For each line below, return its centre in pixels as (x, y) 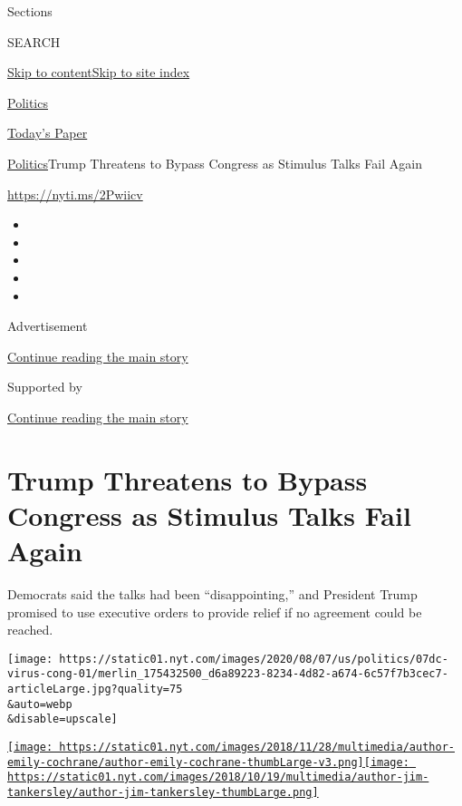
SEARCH (34, 41)
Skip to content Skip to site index (99, 72)
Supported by (45, 387)
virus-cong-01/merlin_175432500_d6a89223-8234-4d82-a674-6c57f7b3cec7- (228, 674)
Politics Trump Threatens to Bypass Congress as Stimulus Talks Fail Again (215, 163)
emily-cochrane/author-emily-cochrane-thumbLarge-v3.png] (186, 762)
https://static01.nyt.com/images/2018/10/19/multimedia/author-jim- (218, 777)
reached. (30, 630)
